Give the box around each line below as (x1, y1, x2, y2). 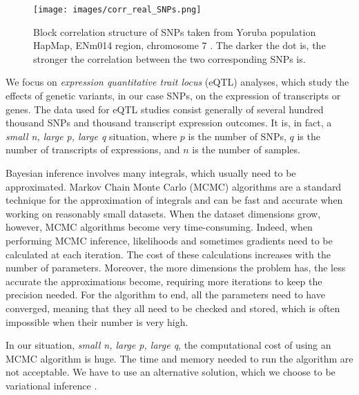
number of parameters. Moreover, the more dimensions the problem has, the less (6, 260, 346, 275)
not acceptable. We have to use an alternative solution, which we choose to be (6, 365, 336, 379)
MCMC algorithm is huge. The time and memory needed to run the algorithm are (6, 351, 353, 365)
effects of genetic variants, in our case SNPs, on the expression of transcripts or (6, 88, 341, 103)
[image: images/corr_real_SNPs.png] (33, 5, 202, 15)
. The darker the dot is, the (210, 38, 326, 52)
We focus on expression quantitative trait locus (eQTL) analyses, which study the (6, 75, 349, 89)
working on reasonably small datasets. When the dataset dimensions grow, (6, 206, 321, 220)
